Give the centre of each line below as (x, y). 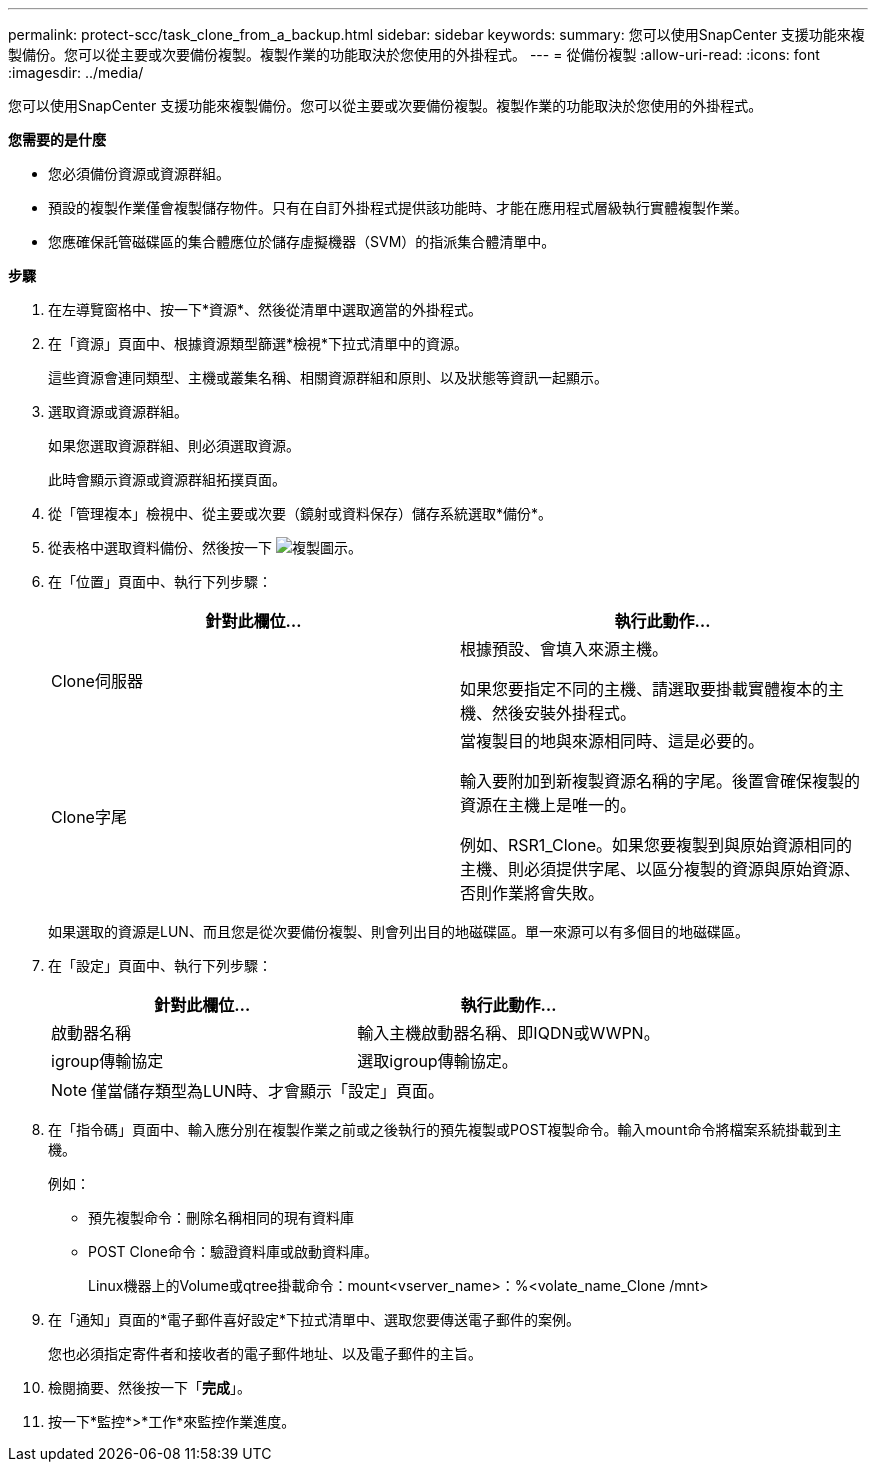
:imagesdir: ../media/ (76, 72)
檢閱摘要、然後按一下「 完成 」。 (149, 1387)
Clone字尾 (89, 817)
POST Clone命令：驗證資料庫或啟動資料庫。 (233, 1251)
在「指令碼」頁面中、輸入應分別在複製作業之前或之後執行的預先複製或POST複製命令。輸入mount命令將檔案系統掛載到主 (445, 1129)
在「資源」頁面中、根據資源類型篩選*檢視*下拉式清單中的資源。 (258, 343)
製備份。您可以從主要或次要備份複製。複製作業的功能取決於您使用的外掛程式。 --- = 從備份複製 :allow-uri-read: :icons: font (414, 54)
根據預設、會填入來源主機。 (564, 649)
